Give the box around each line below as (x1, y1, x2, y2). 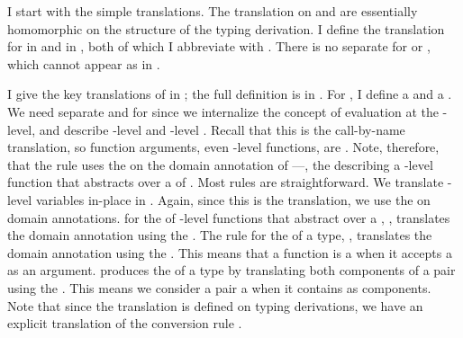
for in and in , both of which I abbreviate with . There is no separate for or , (7, 37, 431, 56)
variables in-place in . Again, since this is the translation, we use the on (35, 190, 431, 209)
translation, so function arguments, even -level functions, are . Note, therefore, (7, 138, 440, 156)
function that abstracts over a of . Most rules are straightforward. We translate (7, 173, 444, 191)
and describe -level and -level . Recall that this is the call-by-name (39, 120, 405, 138)
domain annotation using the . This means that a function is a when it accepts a (7, 243, 452, 262)
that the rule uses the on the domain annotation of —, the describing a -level (7, 155, 433, 173)
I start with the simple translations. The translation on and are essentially (7, 2, 418, 20)
